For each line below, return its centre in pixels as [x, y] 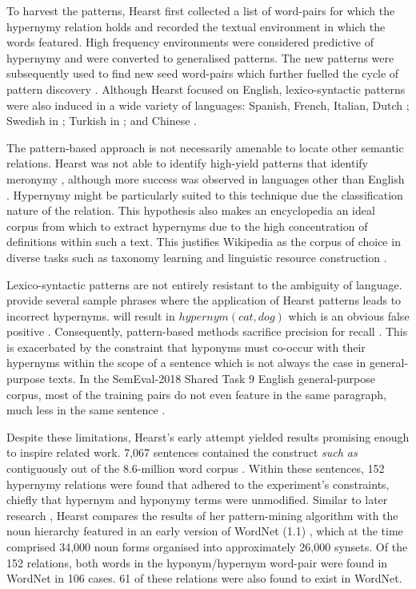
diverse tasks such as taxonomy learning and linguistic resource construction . [197, 257]
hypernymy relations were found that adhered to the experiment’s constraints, [198, 484]
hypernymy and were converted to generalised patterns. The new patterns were [200, 57]
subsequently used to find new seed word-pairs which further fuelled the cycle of [203, 73]
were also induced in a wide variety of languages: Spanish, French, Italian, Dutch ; [208, 105]
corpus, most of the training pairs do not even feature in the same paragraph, [197, 394]
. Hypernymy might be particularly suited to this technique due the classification [205, 194]
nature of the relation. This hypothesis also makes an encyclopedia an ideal [191, 210]
